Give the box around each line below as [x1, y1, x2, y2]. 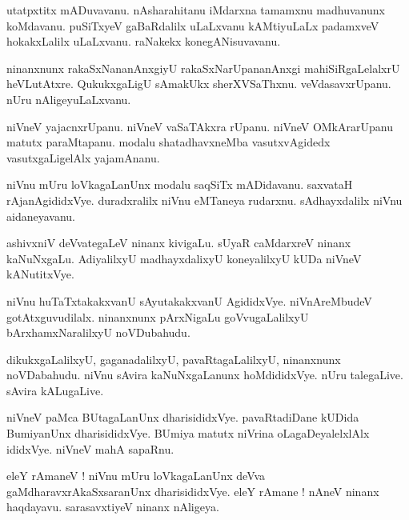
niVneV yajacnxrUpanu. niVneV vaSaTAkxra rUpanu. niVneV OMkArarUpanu [6, 118, 393, 134]
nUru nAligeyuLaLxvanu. [6, 90, 131, 107]
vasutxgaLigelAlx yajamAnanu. [6, 149, 160, 166]
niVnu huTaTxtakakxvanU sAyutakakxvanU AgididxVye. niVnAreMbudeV [6, 292, 372, 309]
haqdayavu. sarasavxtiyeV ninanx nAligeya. [6, 498, 219, 515]
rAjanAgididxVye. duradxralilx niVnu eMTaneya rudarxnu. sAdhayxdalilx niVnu [6, 191, 403, 208]
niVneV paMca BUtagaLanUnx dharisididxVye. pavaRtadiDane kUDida [6, 409, 359, 426]
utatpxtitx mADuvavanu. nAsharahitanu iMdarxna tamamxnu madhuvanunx [6, 2, 385, 18]
